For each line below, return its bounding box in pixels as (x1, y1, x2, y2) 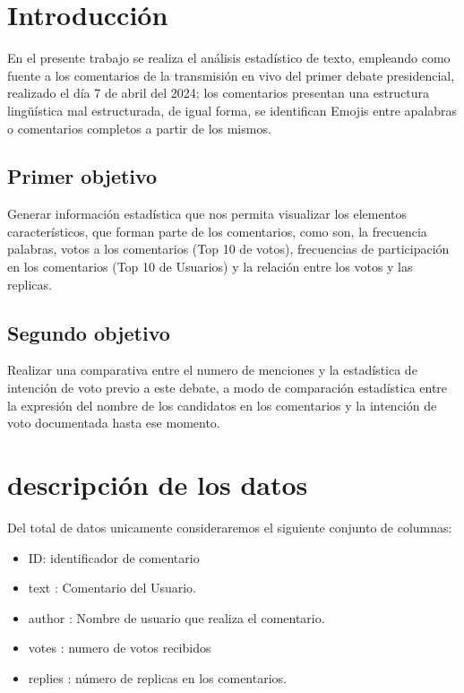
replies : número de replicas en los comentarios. (28, 668, 287, 687)
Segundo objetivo (7, 318, 170, 346)
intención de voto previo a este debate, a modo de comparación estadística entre (7, 378, 448, 397)
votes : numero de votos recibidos (28, 638, 211, 657)
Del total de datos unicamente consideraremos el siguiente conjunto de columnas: (7, 517, 452, 536)
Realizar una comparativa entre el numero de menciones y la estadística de (7, 360, 417, 379)
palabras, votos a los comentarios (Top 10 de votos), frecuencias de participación (7, 239, 450, 258)
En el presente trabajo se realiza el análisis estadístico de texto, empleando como (7, 48, 451, 67)
